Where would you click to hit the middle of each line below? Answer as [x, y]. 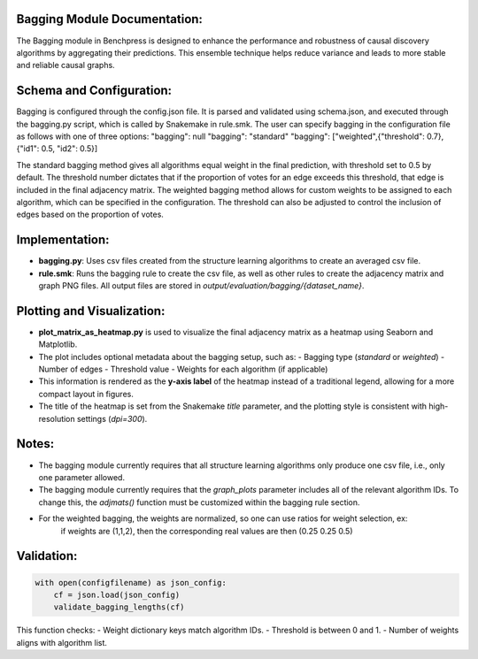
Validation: [47, 556]
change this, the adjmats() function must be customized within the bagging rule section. [199, 502]
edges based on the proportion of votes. [90, 215]
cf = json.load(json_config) [117, 594]
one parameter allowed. [82, 477]
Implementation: [63, 240]
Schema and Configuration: [94, 91]
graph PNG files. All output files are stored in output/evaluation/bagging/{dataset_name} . [201, 286]
